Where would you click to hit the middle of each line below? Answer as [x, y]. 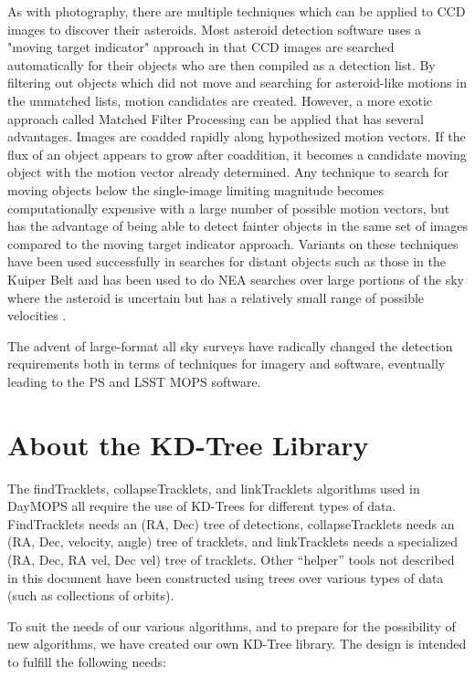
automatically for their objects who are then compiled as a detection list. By [222, 64]
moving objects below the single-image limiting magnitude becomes [196, 189]
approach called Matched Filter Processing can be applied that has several [216, 118]
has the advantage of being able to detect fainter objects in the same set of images [237, 226]
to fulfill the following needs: [87, 661]
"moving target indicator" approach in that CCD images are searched [201, 47]
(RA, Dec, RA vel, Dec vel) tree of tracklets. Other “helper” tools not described [231, 559]
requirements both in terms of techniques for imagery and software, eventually [227, 364]
